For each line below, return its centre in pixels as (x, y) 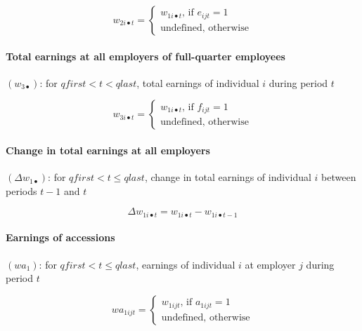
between (339, 177)
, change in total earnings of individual (228, 177)
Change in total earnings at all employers (108, 150)
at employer (270, 264)
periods (21, 190)
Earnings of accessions (60, 237)
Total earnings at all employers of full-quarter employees (146, 56)
